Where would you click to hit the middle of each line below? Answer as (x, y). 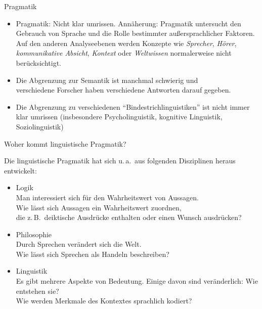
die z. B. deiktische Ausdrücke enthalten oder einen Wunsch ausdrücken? (129, 217)
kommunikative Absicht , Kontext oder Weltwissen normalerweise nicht (124, 53)
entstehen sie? (37, 291)
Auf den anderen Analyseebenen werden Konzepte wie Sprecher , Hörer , (126, 43)
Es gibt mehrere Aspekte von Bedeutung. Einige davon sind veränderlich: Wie (137, 281)
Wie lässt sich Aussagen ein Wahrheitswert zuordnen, (99, 207)
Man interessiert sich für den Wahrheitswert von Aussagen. (107, 197)
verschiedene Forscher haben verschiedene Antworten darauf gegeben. (123, 90)
